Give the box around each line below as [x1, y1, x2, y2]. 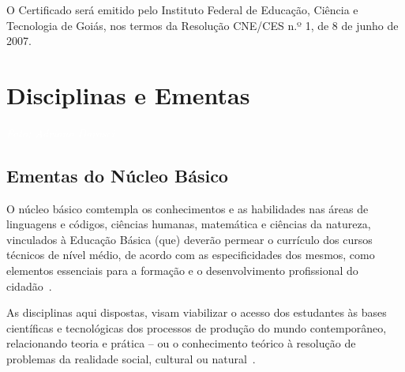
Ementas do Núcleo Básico [6, 163, 228, 187]
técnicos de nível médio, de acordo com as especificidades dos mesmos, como [6, 246, 375, 263]
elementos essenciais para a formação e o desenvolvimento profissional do [6, 262, 358, 279]
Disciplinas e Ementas [6, 78, 250, 111]
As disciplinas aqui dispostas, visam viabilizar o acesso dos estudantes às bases [6, 304, 387, 321]
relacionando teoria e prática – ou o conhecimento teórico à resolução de [6, 335, 356, 351]
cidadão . [6, 277, 52, 294]
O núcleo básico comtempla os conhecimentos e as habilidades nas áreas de [6, 200, 369, 216]
